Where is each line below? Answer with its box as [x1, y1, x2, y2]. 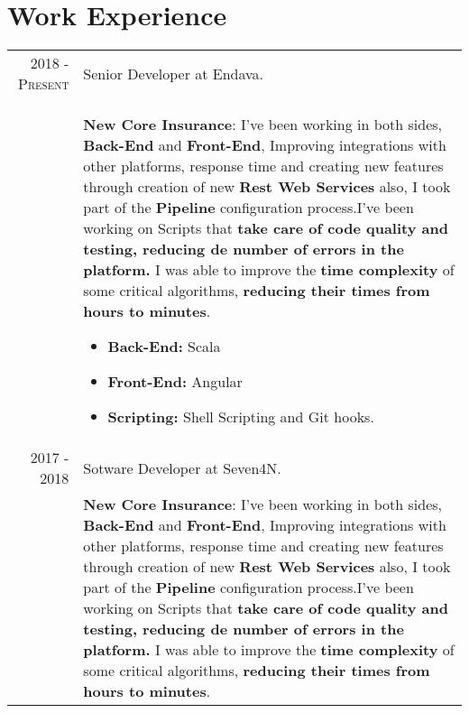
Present [18, 73, 69, 95]
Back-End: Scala [107, 336, 221, 357]
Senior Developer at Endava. [83, 62, 264, 84]
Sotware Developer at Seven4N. [83, 457, 281, 478]
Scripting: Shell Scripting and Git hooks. [107, 406, 374, 428]
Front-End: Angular [107, 371, 243, 393]
